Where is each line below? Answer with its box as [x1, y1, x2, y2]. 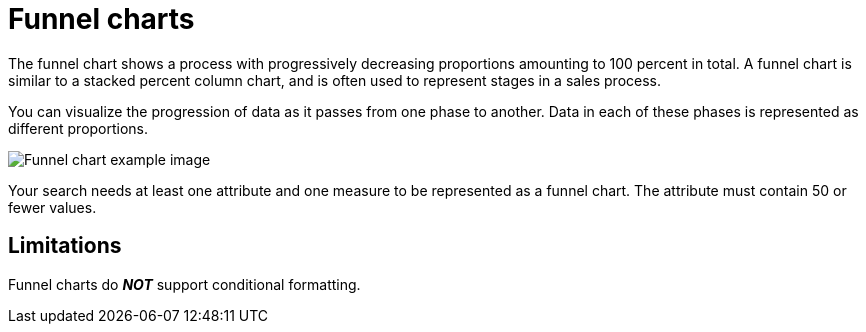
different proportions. [8, 119, 149, 137]
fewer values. [8, 198, 97, 216]
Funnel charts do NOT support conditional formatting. [8, 275, 361, 293]
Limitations [8, 233, 122, 259]
